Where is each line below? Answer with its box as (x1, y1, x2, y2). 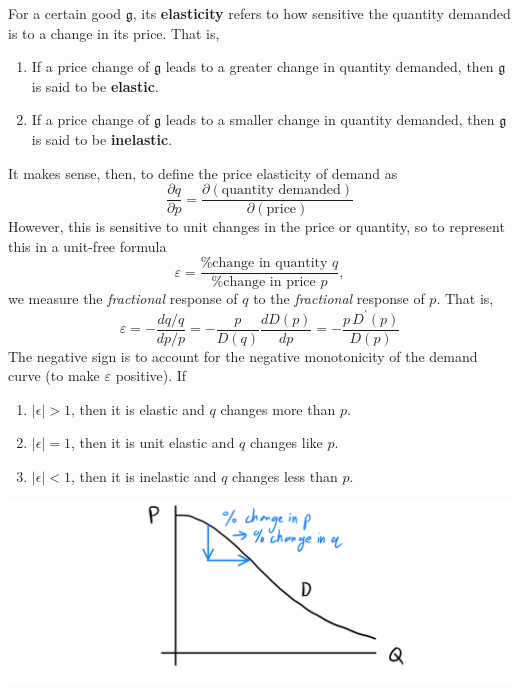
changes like (249, 432, 323, 453)
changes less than (232, 466, 338, 486)
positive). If (115, 365, 187, 386)
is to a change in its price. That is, (8, 22, 220, 43)
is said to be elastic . (31, 75, 159, 96)
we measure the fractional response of (8, 288, 238, 309)
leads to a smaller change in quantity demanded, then (165, 109, 495, 130)
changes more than (220, 398, 336, 419)
